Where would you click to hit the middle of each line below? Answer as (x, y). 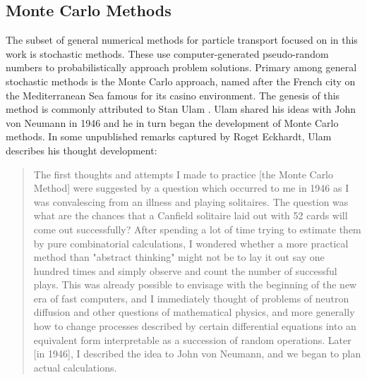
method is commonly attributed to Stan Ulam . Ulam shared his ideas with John (181, 109)
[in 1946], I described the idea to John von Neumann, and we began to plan (197, 354)
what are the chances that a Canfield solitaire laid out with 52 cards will (191, 215)
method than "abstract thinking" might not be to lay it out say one (179, 257)
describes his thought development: (82, 150)
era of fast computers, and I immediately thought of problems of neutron (191, 298)
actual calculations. (75, 367)
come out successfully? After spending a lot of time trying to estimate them (197, 229)
